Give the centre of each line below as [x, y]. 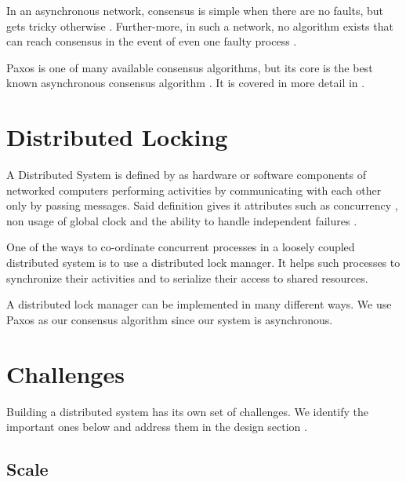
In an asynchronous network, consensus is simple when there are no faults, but [195, 10]
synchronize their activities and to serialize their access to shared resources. [187, 278]
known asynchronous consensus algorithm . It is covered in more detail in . [186, 83]
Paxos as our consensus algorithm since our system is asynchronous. [170, 319]
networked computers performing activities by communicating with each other [194, 190]
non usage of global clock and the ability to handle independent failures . [182, 220]
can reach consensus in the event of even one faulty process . [152, 41]
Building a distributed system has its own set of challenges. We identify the [187, 411]
